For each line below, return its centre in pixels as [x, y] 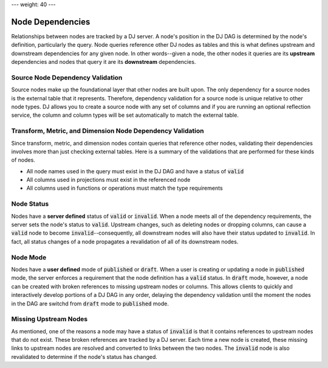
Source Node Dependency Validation [67, 77]
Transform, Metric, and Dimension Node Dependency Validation [108, 131]
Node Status [30, 204]
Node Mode [29, 257]
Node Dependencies [51, 22]
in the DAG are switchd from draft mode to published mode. [90, 304]
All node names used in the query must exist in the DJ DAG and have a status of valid [135, 171]
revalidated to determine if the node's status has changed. [84, 356]
